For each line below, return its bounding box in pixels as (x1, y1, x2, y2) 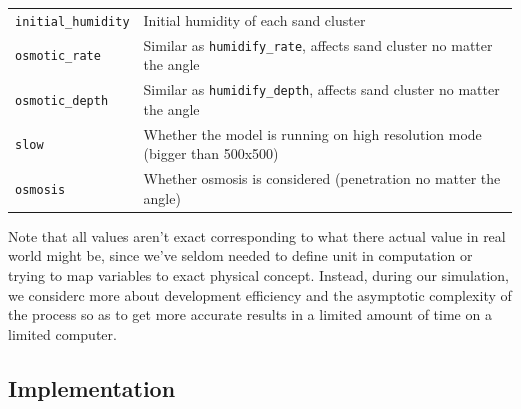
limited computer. (8, 323, 117, 344)
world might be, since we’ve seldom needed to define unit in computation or (8, 245, 473, 266)
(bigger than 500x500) (143, 143, 279, 164)
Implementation (8, 372, 176, 403)
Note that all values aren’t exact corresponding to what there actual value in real (8, 225, 506, 246)
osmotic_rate (15, 49, 101, 64)
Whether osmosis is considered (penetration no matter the (143, 168, 501, 189)
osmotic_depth (15, 93, 109, 108)
